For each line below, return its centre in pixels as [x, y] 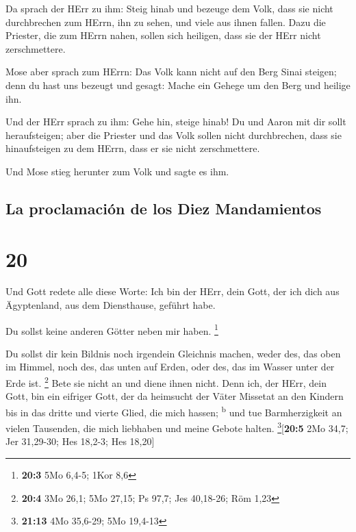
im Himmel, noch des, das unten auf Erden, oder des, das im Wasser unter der [170, 367]
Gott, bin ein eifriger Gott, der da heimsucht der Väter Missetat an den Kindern [175, 396]
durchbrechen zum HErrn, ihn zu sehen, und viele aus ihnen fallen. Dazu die [166, 22]
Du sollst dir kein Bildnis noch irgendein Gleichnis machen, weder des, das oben [173, 353]
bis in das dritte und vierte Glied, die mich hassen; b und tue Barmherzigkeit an [174, 411]
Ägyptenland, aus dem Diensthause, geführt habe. [111, 305]
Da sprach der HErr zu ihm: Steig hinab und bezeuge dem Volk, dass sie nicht [169, 8]
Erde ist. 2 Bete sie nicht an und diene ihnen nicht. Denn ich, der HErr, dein [166, 382]
